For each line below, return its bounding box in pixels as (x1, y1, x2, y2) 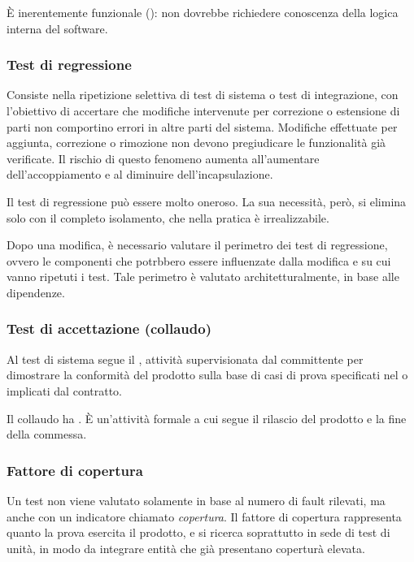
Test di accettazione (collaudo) (7, 318, 211, 339)
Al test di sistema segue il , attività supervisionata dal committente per (7, 350, 364, 367)
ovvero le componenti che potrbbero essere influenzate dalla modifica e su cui (7, 252, 391, 269)
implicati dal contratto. (7, 382, 123, 399)
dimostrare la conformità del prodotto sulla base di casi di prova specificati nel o (7, 366, 408, 383)
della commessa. (7, 426, 87, 443)
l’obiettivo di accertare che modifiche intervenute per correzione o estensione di (7, 102, 400, 119)
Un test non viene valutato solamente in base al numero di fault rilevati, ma (7, 491, 386, 508)
